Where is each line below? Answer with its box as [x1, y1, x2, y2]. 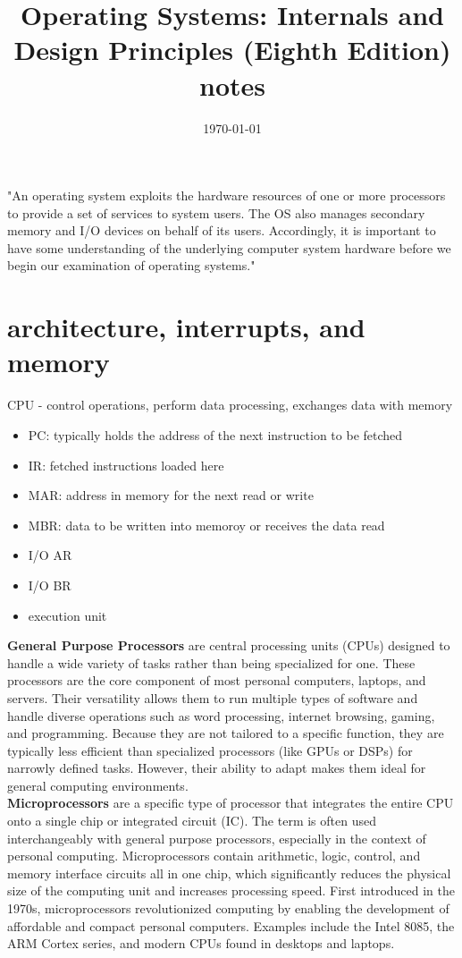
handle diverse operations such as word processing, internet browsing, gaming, [7, 706, 435, 725]
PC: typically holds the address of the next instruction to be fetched [28, 425, 403, 444]
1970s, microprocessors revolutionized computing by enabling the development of [7, 899, 449, 918]
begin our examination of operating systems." [7, 256, 256, 275]
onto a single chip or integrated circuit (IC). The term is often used [7, 811, 376, 830]
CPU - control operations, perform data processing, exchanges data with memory [7, 395, 453, 414]
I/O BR [28, 575, 71, 594]
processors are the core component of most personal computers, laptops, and [7, 671, 426, 690]
